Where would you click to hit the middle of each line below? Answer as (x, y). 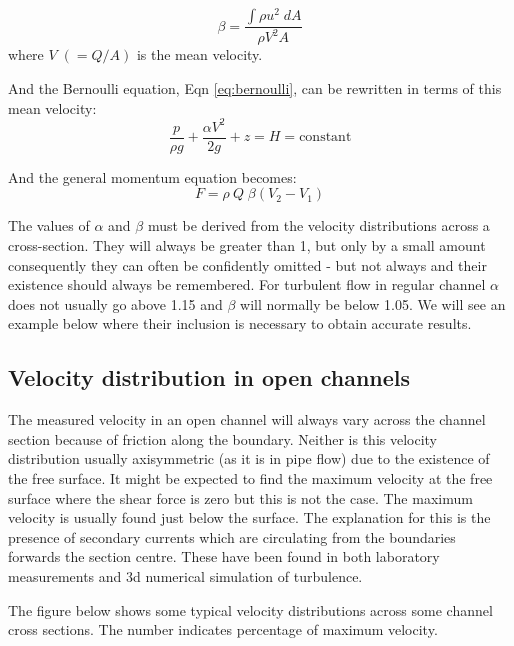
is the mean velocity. (199, 54)
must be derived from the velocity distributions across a (318, 225)
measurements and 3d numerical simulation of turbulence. (185, 575)
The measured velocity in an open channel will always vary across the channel (247, 419)
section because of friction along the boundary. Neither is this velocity (223, 438)
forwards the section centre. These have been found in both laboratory (224, 556)
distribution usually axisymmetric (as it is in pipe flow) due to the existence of (249, 458)
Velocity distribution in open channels (209, 377)
